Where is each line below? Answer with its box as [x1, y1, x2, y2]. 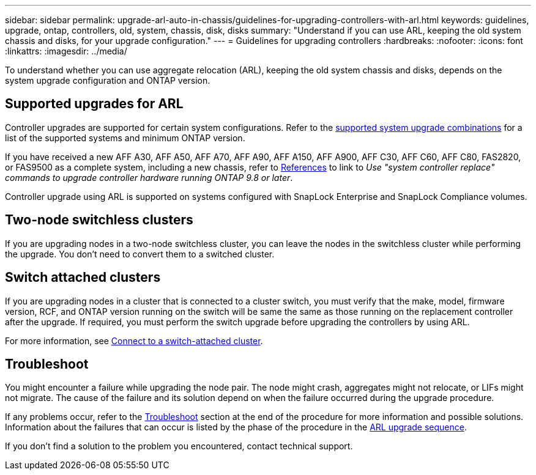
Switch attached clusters [5, 270, 161, 285]
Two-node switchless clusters [5, 212, 193, 228]
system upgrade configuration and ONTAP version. [5, 75, 210, 86]
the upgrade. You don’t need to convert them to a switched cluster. [5, 248, 275, 259]
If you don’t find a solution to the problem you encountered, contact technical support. [5, 441, 353, 452]
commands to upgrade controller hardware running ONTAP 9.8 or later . [5, 172, 293, 183]
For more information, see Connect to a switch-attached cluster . [5, 335, 263, 346]
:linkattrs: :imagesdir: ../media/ [5, 46, 127, 56]
